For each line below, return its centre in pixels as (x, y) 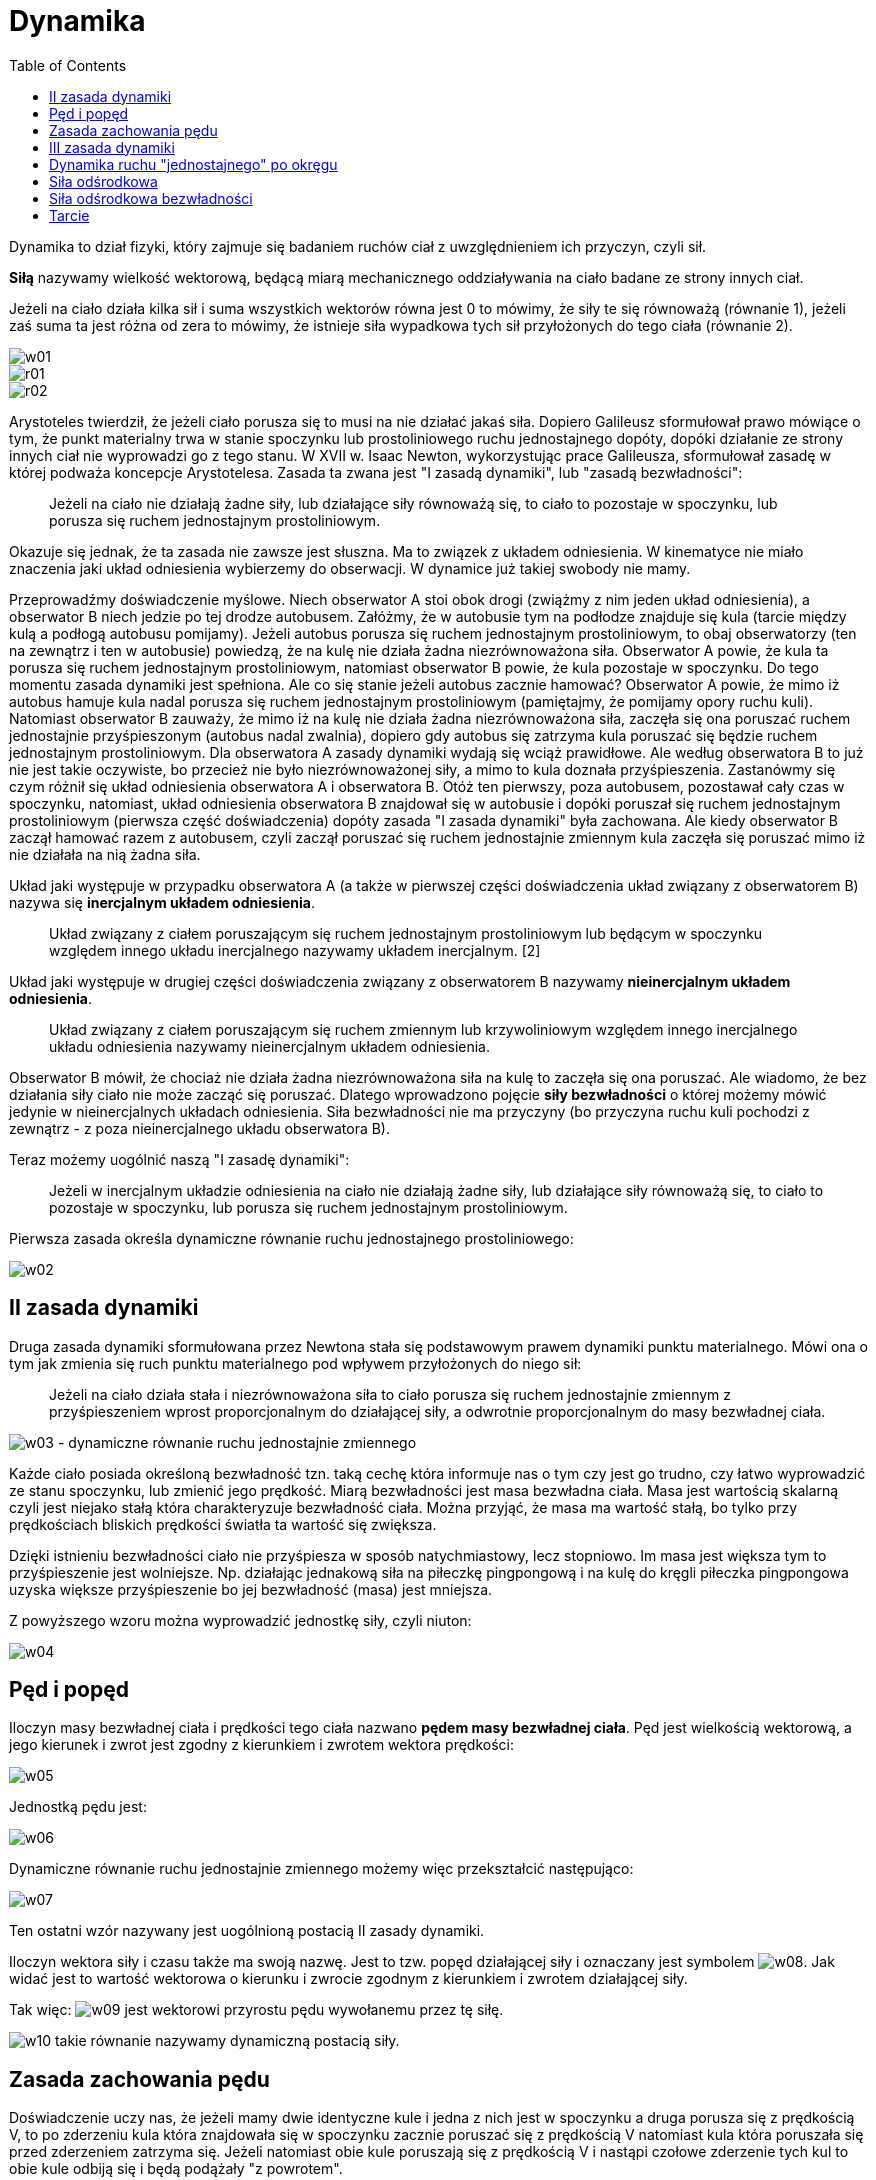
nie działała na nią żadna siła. (105, 854)
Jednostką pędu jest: (78, 1807)
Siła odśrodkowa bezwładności (151, 198)
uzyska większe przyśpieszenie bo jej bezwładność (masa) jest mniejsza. (251, 1589)
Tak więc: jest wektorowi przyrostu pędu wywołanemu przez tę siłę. (256, 2010)
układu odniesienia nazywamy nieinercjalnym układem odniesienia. (270, 1046)
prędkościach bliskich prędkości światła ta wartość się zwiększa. (223, 1524)
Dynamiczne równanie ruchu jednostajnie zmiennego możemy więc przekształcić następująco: (321, 1869)
